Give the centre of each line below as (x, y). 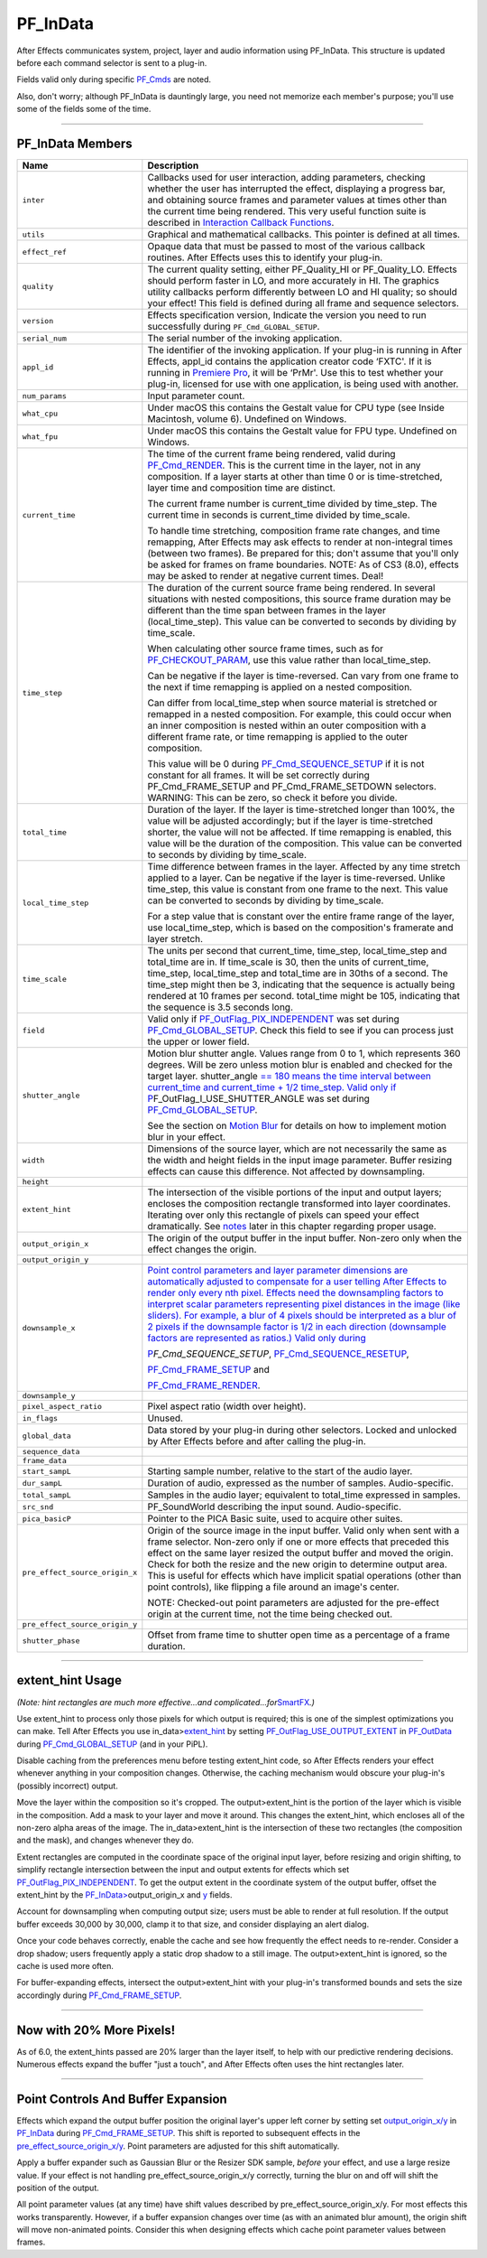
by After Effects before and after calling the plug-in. (257, 1442)
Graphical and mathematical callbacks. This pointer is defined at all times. (303, 235)
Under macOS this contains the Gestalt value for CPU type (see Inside (296, 408)
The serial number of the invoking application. (245, 339)
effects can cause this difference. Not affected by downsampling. (286, 1171)
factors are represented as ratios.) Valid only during (257, 1339)
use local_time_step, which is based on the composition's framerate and (301, 928)
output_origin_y (55, 1260)
